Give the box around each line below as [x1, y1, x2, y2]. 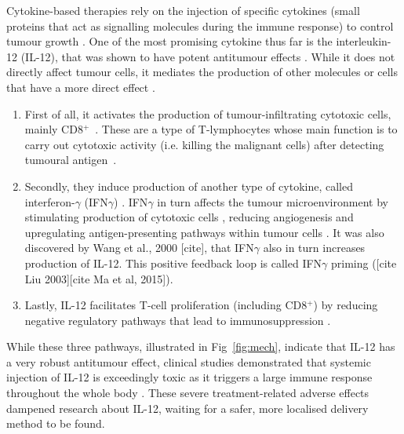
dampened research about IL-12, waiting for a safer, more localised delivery [6, 399, 369, 416]
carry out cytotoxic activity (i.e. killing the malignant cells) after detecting [24, 136, 384, 152]
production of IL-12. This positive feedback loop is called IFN [24, 254, 322, 271]
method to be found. [6, 415, 105, 432]
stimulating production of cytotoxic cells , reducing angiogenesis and [24, 209, 354, 225]
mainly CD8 [24, 121, 83, 137]
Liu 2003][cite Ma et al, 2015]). [24, 270, 173, 286]
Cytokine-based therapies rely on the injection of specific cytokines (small [6, 2, 360, 18]
